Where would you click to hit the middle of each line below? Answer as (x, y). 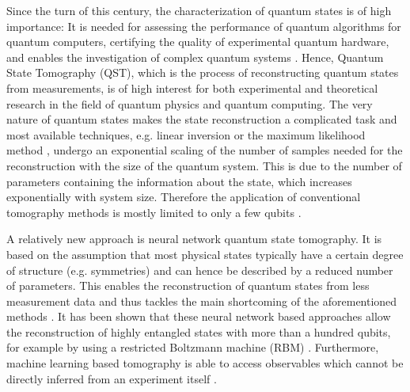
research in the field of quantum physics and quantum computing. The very (190, 103)
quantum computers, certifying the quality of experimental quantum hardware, (198, 42)
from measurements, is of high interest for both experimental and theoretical (192, 88)
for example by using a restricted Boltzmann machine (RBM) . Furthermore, (193, 347)
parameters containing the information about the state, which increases (179, 181)
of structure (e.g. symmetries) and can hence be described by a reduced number (200, 270)
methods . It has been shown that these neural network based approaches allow (199, 316)
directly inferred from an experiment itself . (112, 378)
